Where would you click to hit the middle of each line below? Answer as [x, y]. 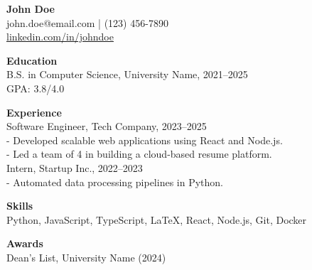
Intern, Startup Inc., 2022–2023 [75, 167]
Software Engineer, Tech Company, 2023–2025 [107, 126]
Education [32, 60]
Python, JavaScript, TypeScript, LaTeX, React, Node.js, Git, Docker [157, 219]
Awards [25, 243]
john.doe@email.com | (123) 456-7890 [87, 22]
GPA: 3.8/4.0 [36, 88]
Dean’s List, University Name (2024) [86, 257]
